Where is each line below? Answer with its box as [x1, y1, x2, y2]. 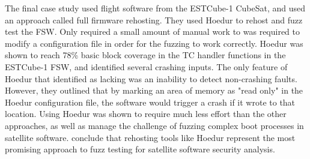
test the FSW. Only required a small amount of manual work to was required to [5, 25, 300, 38]
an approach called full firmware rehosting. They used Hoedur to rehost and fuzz [5, 13, 303, 26]
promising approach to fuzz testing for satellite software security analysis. [5, 143, 275, 155]
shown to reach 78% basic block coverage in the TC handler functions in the [5, 49, 286, 61]
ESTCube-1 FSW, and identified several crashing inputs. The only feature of [5, 60, 288, 73]
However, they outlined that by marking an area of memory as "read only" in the [5, 84, 303, 97]
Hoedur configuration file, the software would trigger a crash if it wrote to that [5, 95, 296, 108]
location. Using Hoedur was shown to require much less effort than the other [5, 107, 287, 120]
